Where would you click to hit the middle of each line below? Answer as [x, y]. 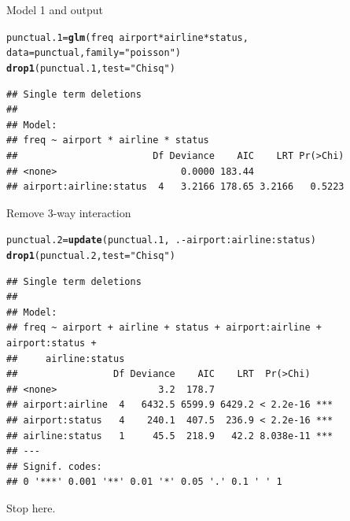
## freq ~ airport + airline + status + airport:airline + [164, 328]
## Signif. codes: [54, 466]
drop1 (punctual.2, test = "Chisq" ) [91, 255]
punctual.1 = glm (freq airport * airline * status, [127, 37]
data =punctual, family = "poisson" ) [94, 53]
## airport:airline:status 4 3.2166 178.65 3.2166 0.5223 [175, 187]
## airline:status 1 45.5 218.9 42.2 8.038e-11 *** [170, 436]
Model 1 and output [55, 9]
